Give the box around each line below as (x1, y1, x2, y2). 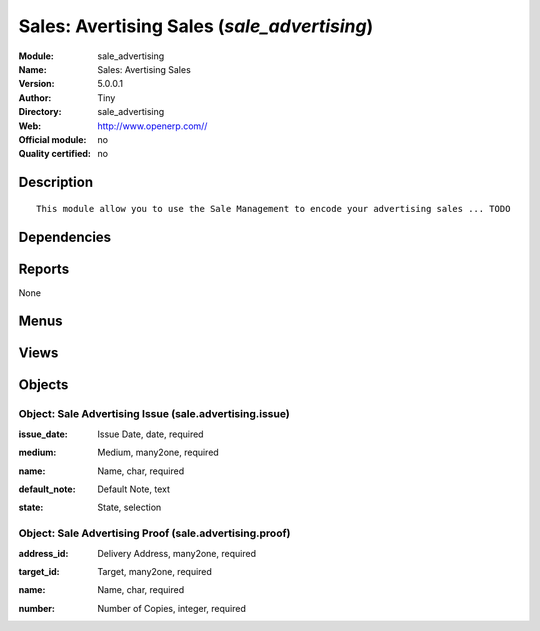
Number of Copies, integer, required (97, 602, 247, 614)
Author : (18, 91, 52, 104)
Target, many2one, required (97, 565, 212, 577)
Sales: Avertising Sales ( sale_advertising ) (18, 15, 374, 37)
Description (18, 174, 94, 191)
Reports (18, 260, 70, 277)
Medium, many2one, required (97, 446, 219, 459)
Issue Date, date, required (97, 428, 204, 440)
